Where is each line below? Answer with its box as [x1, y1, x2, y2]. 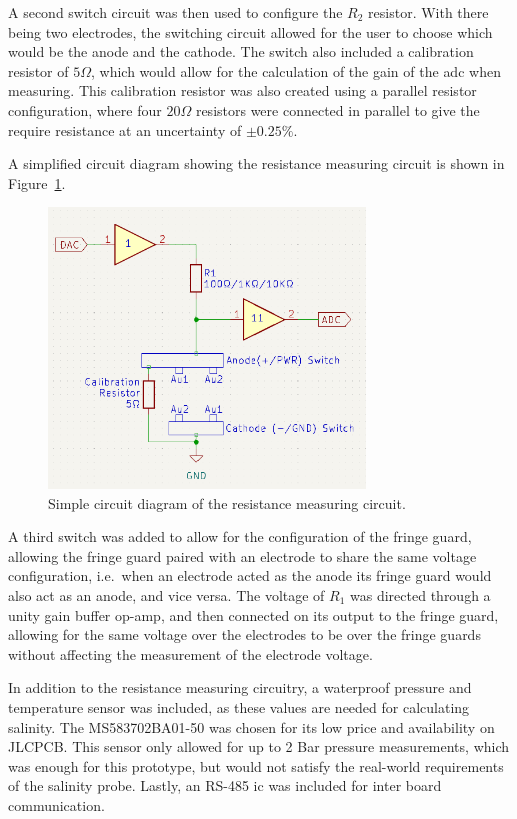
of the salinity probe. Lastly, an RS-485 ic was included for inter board [8, 775, 442, 796]
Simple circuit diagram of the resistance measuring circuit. [48, 492, 406, 513]
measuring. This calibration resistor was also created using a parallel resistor [8, 80, 477, 101]
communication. [8, 794, 105, 815]
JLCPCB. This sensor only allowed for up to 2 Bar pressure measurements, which [8, 736, 510, 757]
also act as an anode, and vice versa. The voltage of [8, 584, 325, 605]
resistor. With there [368, 2, 489, 22]
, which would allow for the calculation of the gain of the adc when [90, 60, 501, 81]
